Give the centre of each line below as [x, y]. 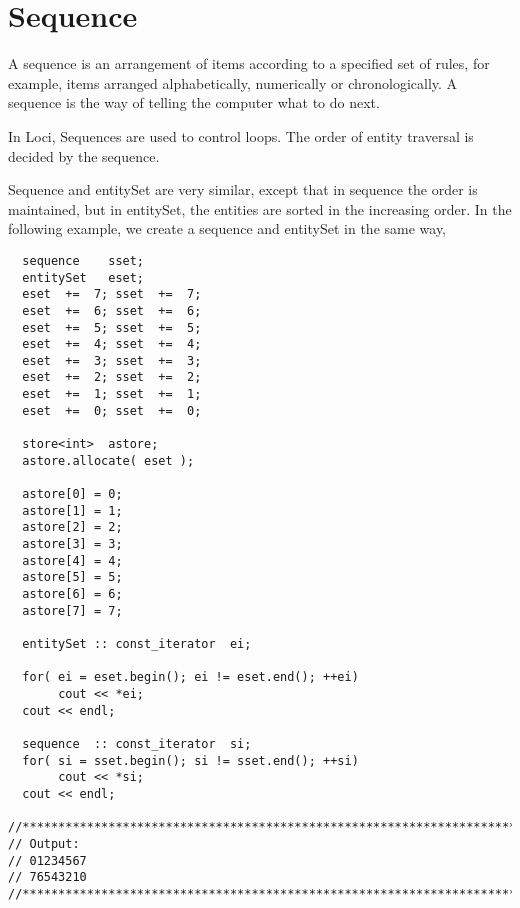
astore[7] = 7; [72, 610]
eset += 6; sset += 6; [112, 310]
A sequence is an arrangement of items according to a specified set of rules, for [249, 63]
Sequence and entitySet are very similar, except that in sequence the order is [243, 189]
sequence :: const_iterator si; [137, 743]
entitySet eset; [83, 277]
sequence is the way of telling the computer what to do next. [194, 102]
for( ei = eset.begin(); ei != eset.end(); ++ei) [190, 677]
